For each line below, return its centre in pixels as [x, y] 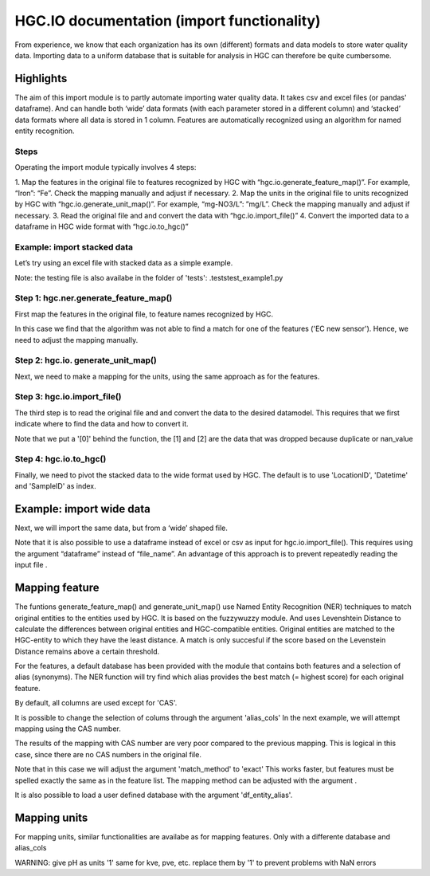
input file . [31, 565]
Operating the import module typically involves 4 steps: [106, 167]
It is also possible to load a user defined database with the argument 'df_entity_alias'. [154, 795]
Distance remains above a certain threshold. [87, 651]
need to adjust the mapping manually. [76, 340]
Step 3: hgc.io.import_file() [68, 397]
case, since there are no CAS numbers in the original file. [108, 754]
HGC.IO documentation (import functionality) [168, 21]
